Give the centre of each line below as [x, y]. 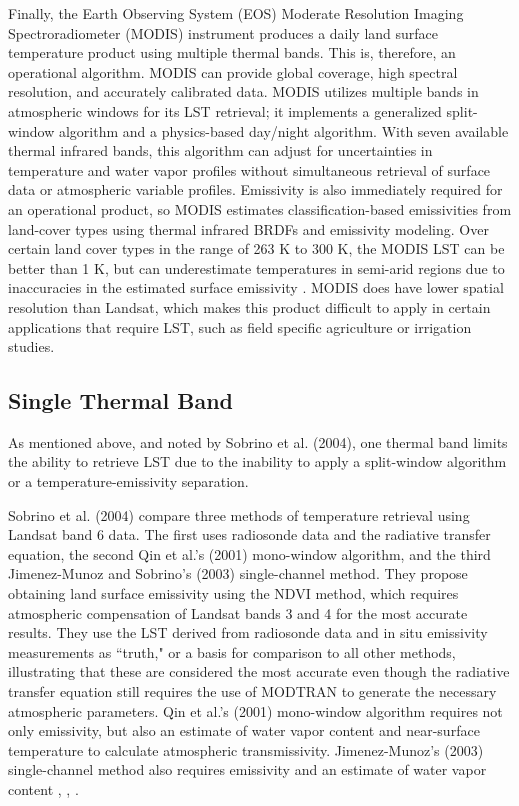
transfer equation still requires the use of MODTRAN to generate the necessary [252, 691]
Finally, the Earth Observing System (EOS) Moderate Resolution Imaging [236, 13]
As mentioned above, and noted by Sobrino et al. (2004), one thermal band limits [258, 441]
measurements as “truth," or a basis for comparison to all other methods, [232, 651]
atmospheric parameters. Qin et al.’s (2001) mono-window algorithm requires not [255, 710]
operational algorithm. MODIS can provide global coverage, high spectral [233, 71]
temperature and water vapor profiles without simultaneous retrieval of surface [249, 169]
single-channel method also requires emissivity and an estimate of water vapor [247, 769]
